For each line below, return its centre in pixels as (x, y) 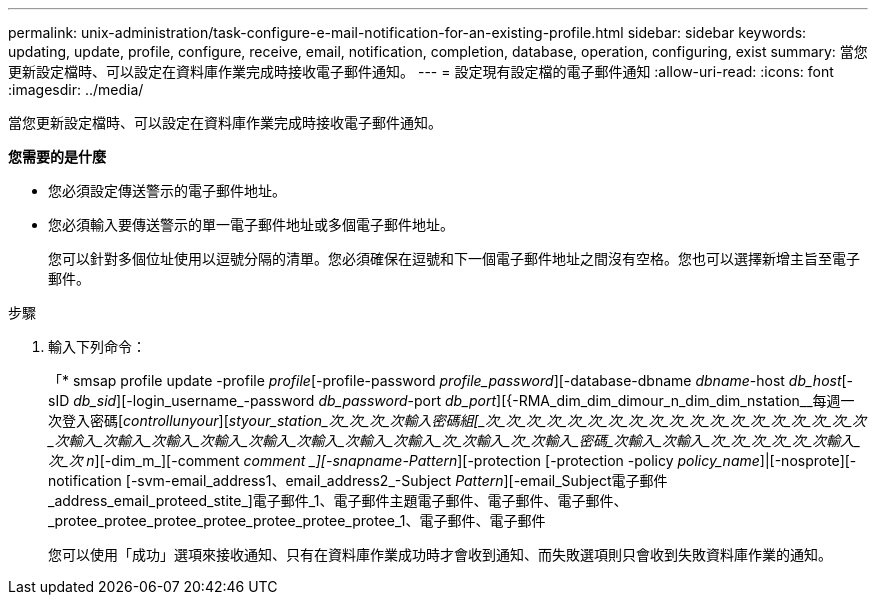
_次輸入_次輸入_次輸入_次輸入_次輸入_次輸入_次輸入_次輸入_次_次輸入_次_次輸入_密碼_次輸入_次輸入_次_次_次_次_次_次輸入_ (454, 440)
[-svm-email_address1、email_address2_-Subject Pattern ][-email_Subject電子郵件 (396, 480)
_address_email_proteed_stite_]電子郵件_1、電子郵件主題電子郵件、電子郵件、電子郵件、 (338, 500)
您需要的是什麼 (57, 156)
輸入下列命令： (97, 346)
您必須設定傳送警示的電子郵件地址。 (167, 190)
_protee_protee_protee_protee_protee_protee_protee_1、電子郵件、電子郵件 (297, 520)
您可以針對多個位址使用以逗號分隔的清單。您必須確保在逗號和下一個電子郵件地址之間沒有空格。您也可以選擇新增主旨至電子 (454, 258)
